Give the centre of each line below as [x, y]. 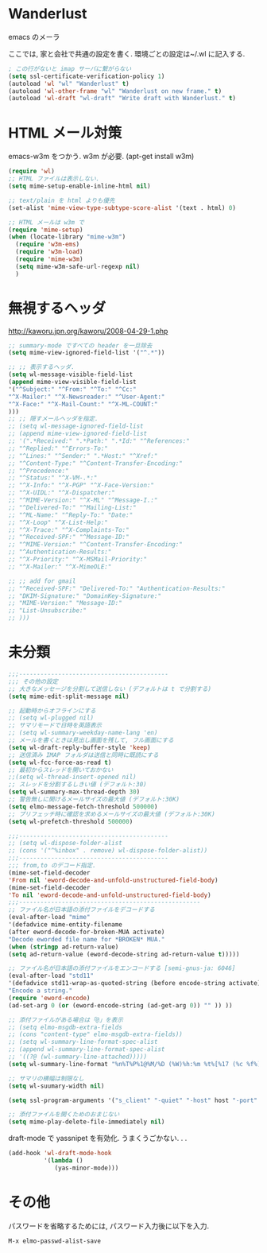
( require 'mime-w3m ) [49, 259]
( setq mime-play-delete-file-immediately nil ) [87, 1122]
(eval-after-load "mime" [49, 917]
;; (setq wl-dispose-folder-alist [66, 844]
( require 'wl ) [32, 172]
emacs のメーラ [34, 37]
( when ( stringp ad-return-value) [64, 947]
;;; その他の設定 [33, 681]
